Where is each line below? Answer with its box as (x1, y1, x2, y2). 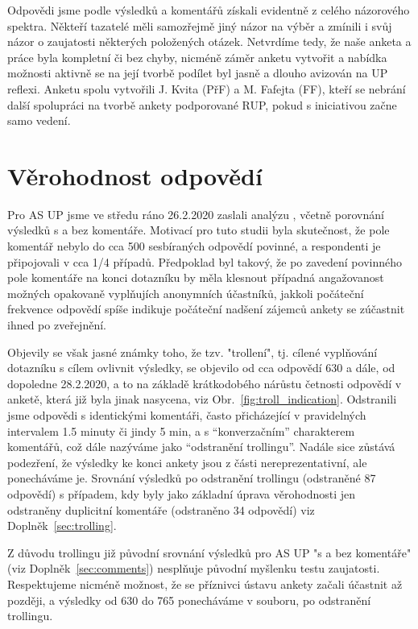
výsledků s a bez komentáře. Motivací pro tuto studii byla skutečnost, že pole (7, 221, 390, 238)
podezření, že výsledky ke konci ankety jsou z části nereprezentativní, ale (7, 453, 367, 470)
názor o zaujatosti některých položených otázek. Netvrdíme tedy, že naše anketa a (7, 33, 412, 50)
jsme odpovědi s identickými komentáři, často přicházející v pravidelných (7, 407, 366, 423)
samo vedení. (7, 112, 71, 129)
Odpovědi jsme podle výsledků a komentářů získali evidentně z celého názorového (7, 2, 410, 18)
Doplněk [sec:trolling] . (7, 517, 117, 534)
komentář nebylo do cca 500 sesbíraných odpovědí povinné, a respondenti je (7, 238, 381, 254)
